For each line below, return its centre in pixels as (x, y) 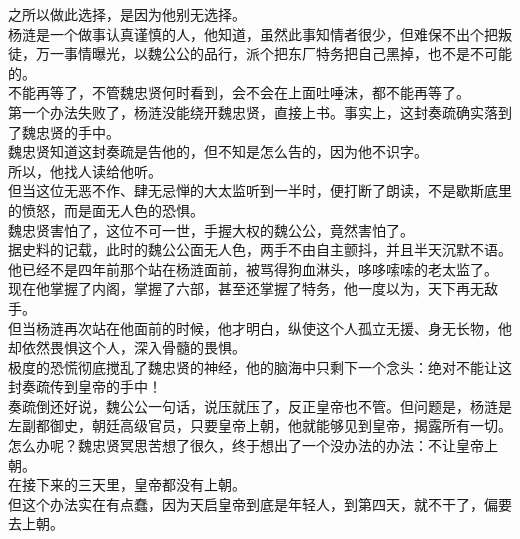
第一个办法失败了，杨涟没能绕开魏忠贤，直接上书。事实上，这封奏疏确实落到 (260, 111)
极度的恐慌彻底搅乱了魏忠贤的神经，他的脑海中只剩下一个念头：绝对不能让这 (260, 366)
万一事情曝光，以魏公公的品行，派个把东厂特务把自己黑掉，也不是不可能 (273, 53)
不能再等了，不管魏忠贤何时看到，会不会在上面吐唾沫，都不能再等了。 (239, 92)
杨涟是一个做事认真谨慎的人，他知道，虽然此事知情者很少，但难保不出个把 (253, 33)
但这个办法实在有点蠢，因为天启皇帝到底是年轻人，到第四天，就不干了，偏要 (260, 503)
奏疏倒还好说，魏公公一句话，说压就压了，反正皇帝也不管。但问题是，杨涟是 (260, 405)
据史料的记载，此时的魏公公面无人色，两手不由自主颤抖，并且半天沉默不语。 (260, 249)
